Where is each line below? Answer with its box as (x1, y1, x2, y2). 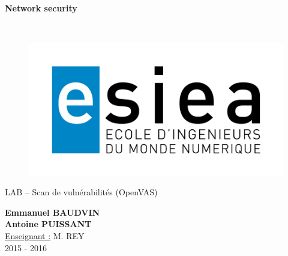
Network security (5, 2, 77, 14)
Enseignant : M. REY (5, 229, 85, 242)
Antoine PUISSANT (5, 218, 92, 230)
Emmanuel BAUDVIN (5, 206, 100, 218)
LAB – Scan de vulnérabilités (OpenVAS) (5, 186, 158, 198)
